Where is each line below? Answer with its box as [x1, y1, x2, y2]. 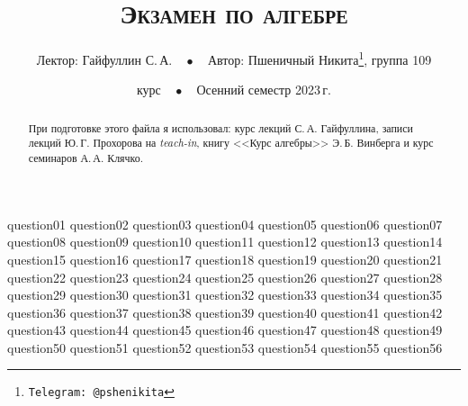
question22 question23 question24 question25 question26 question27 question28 [7, 267, 443, 286]
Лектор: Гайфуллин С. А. [36, 50, 173, 68]
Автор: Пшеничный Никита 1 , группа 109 [207, 48, 432, 68]
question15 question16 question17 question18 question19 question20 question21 [7, 249, 443, 268]
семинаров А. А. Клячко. [28, 150, 143, 166]
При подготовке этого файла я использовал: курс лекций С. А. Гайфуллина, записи [28, 120, 413, 135]
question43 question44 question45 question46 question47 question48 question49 [7, 320, 443, 339]
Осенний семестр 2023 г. [196, 80, 331, 99]
